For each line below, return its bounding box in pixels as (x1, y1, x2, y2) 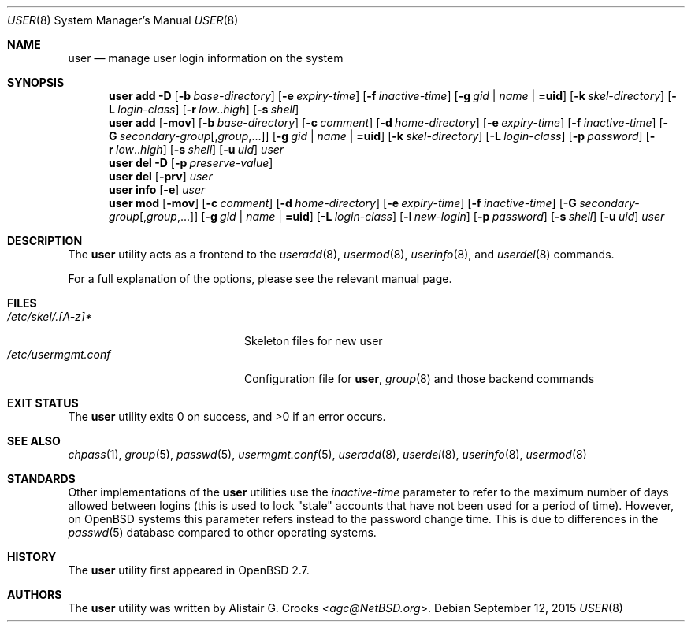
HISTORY (7, 550, 57, 563)
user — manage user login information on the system (68, 51, 344, 65)
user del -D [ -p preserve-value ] (109, 156, 273, 169)
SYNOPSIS (7, 76, 65, 89)
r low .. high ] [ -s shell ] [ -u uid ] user (109, 143, 284, 156)
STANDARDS (7, 472, 76, 485)
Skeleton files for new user (244, 334, 383, 347)
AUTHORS (7, 588, 62, 601)
